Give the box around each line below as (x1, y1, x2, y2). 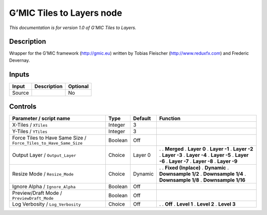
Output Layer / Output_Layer (12, 152, 77, 159)
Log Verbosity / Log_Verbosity (12, 201, 81, 208)
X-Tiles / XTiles (12, 121, 48, 128)
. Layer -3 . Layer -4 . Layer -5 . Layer (159, 152, 249, 159)
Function (159, 115, 180, 122)
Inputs (9, 70, 30, 78)
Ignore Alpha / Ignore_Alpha (12, 183, 76, 190)
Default (133, 115, 151, 122)
